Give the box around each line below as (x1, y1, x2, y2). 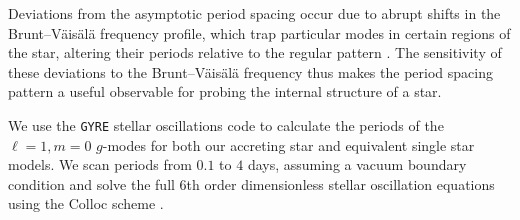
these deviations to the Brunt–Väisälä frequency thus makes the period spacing (8, 61, 493, 82)
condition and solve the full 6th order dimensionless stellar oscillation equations (8, 173, 495, 194)
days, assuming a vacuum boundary (247, 154, 467, 175)
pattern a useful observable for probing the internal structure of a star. (8, 81, 442, 102)
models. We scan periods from (8, 154, 192, 175)
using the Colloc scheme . (8, 193, 164, 214)
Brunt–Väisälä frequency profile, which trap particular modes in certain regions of (8, 22, 511, 43)
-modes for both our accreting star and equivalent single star (102, 134, 475, 155)
